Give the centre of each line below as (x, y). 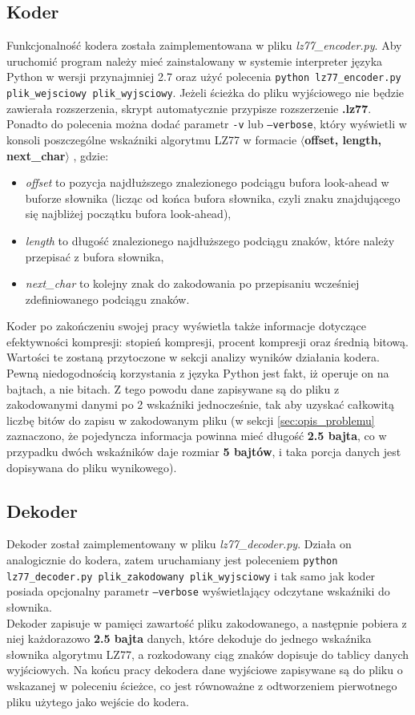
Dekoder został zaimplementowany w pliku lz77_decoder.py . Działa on (179, 544)
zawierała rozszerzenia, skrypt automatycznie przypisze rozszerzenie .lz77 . (189, 108)
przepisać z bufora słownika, (95, 256)
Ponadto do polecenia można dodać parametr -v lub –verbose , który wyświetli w (207, 124)
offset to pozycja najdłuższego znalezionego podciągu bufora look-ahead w (207, 182)
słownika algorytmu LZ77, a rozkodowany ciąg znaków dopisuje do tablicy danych (208, 654)
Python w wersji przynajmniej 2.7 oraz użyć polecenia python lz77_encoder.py (204, 77)
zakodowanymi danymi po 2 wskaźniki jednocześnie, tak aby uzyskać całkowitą (201, 404)
